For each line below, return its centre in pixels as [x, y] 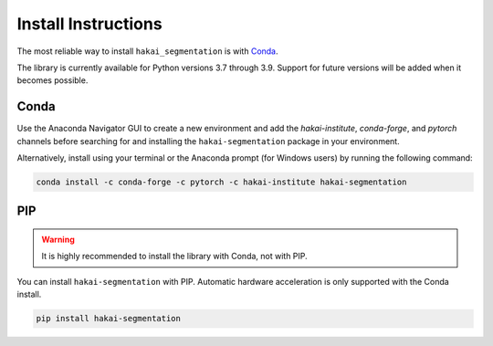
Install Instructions [90, 24]
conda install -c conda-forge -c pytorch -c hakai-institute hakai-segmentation [221, 182]
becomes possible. [52, 80]
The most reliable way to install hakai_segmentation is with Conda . [147, 51]
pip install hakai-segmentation [109, 319]
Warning [58, 239]
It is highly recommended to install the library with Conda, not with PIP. [174, 257]
